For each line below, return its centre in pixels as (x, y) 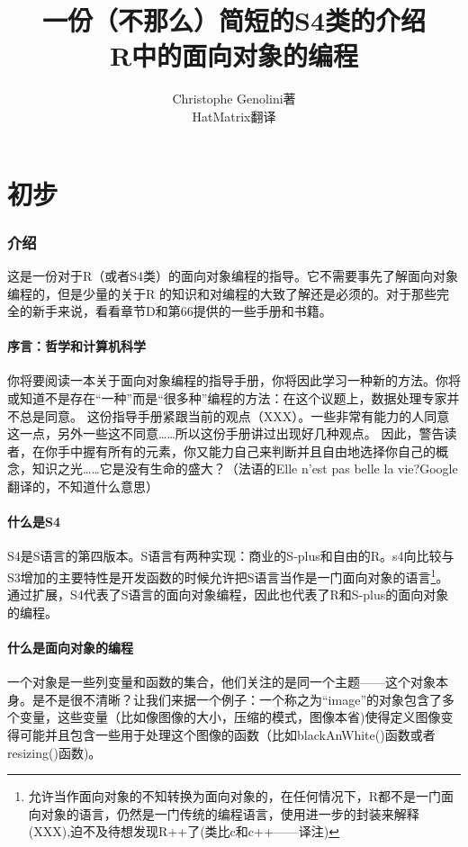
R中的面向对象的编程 (234, 55)
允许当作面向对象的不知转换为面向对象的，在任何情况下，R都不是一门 (235, 796)
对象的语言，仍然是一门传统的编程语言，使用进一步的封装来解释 (230, 813)
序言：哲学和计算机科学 (76, 346)
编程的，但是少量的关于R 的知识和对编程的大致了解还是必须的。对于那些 (222, 293)
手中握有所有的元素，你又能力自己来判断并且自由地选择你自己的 (246, 451)
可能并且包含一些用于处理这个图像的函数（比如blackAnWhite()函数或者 (227, 735)
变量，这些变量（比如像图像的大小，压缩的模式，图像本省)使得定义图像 (230, 717)
